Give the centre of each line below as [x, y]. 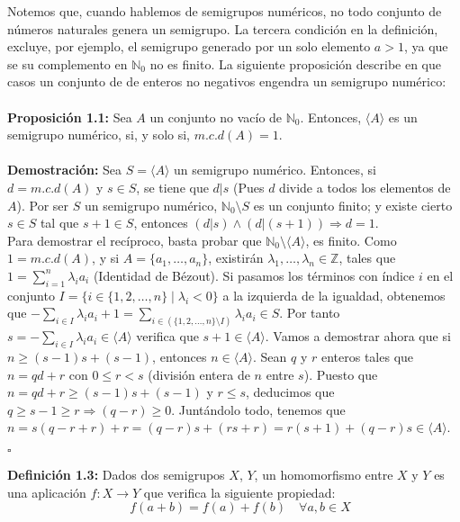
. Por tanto [310, 313]
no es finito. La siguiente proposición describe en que [295, 63]
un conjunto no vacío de [216, 117]
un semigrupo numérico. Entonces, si [275, 170]
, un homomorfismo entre [324, 474]
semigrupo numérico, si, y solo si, [99, 135]
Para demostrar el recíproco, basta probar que [135, 240]
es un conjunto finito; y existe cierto [353, 205]
